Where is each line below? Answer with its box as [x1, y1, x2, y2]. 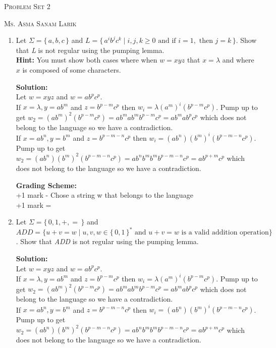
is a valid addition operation [181, 229, 269, 237]
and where [222, 54, 254, 65]
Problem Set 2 [4, 1, 50, 11]
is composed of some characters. [22, 64, 121, 75]
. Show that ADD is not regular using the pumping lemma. [16, 236, 199, 247]
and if [158, 37, 176, 45]
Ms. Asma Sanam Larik [4, 18, 77, 28]
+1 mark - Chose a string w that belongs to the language [16, 190, 193, 200]
